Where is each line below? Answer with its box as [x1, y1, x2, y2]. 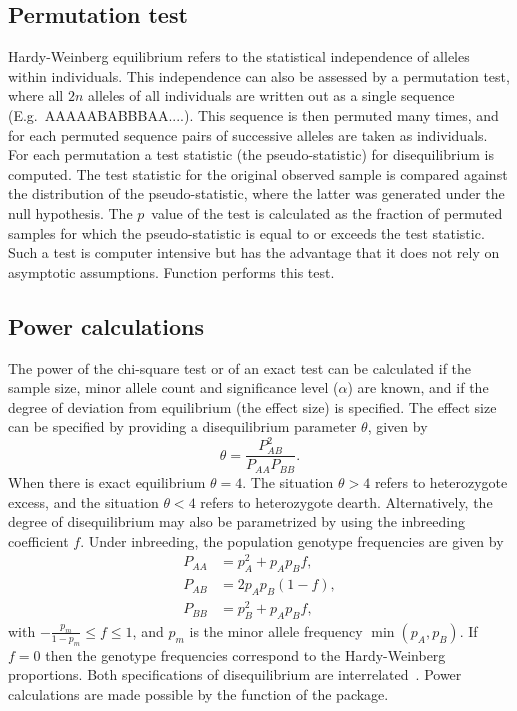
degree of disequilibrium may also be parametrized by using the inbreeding [8, 511, 466, 532]
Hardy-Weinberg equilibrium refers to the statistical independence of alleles [8, 46, 470, 67]
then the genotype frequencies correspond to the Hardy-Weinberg [45, 644, 446, 665]
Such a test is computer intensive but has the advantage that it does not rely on [8, 242, 500, 263]
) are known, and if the [347, 377, 489, 398]
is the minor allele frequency [189, 620, 363, 641]
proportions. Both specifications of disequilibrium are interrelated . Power [8, 664, 462, 685]
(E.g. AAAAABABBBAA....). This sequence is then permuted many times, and [8, 104, 499, 125]
